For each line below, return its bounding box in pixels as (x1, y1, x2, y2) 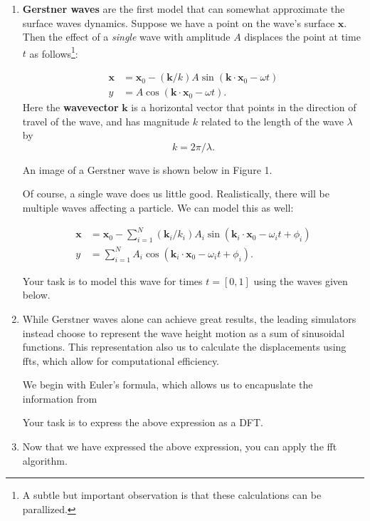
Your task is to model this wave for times (22, 273, 203, 288)
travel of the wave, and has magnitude (22, 113, 190, 128)
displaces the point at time (244, 29, 361, 44)
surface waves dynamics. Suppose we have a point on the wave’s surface (22, 15, 335, 30)
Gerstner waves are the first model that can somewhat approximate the (22, 1, 345, 16)
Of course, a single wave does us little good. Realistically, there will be (22, 186, 329, 201)
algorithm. (22, 453, 68, 468)
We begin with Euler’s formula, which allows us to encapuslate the (22, 377, 313, 392)
